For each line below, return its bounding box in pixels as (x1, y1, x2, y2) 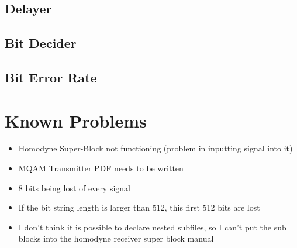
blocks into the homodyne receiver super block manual (18, 232, 214, 244)
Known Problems (5, 108, 147, 132)
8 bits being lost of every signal (18, 181, 131, 194)
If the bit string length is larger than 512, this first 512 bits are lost (18, 201, 260, 213)
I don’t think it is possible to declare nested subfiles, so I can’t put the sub (18, 221, 286, 233)
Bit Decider (5, 34, 77, 52)
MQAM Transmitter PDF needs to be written (18, 162, 184, 174)
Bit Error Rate (5, 68, 97, 86)
